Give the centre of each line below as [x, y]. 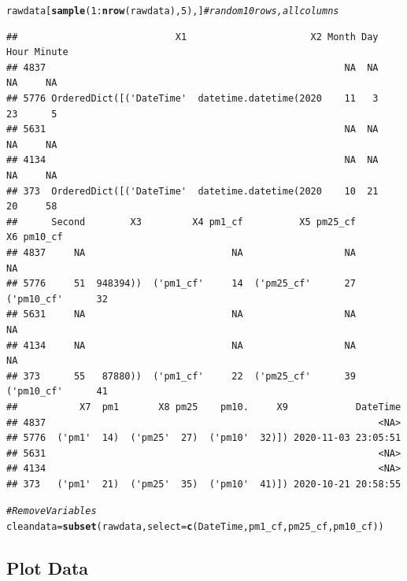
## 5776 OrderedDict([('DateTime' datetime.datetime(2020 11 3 [192, 99]
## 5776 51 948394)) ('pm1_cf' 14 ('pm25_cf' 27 [181, 284]
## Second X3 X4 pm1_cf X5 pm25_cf [181, 222]
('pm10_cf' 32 [57, 299]
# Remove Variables [52, 511]
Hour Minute [37, 52]
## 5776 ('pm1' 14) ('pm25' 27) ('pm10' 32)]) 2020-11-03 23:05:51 [204, 438]
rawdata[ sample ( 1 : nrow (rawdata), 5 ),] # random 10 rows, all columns [173, 11]
